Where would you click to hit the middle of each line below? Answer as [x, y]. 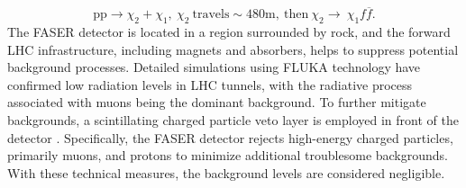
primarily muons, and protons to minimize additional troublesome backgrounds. [228, 155]
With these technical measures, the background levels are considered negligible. [226, 172]
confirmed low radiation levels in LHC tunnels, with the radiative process [210, 84]
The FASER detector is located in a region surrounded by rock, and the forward [229, 32]
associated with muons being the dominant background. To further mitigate [217, 102]
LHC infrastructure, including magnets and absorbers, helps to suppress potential [233, 49]
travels [211, 15]
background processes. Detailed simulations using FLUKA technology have [214, 67]
